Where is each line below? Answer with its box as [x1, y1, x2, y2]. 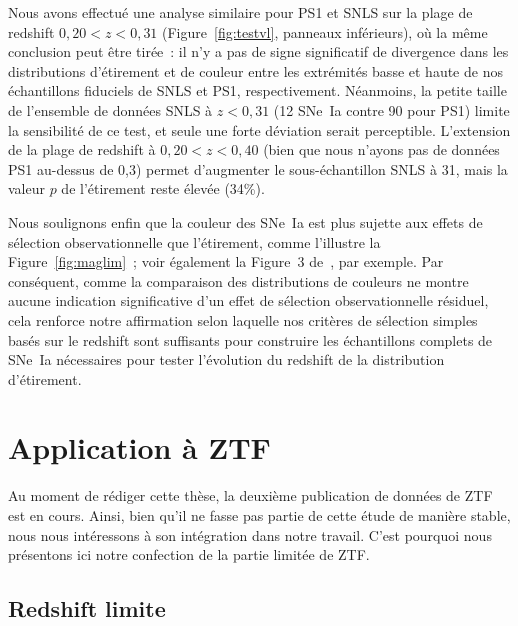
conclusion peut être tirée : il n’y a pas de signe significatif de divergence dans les [8, 41, 509, 62]
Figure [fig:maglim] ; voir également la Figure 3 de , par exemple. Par [8, 251, 444, 272]
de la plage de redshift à [8, 139, 156, 160]
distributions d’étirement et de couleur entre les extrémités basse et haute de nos [8, 60, 503, 81]
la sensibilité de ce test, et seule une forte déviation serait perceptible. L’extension [8, 119, 511, 140]
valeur [8, 178, 45, 199]
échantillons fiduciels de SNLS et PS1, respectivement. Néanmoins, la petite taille [8, 80, 507, 101]
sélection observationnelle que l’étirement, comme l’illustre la [8, 231, 381, 252]
